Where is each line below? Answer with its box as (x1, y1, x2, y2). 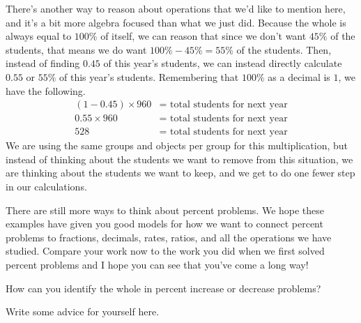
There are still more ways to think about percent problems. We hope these (6, 202, 325, 217)
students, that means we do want (6, 42, 147, 57)
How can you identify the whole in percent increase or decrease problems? (6, 280, 321, 295)
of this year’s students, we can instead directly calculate (103, 56, 342, 70)
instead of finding (6, 56, 80, 70)
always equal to (6, 29, 72, 43)
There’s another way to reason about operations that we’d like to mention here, (6, 1, 346, 15)
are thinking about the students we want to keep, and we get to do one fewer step (6, 165, 355, 180)
